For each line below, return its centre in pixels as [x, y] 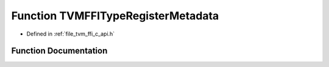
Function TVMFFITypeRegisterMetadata [115, 16]
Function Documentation [59, 51]
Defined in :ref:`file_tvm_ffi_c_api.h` [71, 34]
